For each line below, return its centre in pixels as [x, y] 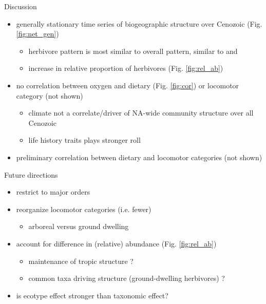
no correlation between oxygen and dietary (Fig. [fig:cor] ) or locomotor [128, 85]
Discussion [21, 6]
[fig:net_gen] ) [37, 34]
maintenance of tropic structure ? [81, 261]
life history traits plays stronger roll [84, 140]
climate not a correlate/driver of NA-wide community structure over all [141, 113]
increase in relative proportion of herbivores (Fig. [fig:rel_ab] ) [126, 68]
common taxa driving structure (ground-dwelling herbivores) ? [127, 278]
